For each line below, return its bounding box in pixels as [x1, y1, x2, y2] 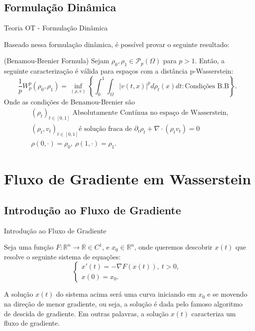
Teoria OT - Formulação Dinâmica [4, 23, 108, 33]
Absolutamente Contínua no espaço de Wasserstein [72, 109, 227, 117]
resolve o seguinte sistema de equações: [4, 251, 121, 261]
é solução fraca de [78, 126, 132, 133]
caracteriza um [191, 308, 236, 318]
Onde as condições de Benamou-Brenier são [4, 96, 135, 106]
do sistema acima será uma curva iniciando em [56, 289, 196, 299]
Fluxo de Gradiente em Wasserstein [4, 169, 251, 189]
